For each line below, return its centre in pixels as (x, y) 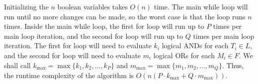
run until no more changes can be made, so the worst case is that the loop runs (125, 16)
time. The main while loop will (201, 6)
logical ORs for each (184, 55)
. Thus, (233, 65)
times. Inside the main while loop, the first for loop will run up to (104, 26)
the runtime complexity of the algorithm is (69, 75)
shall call (17, 65)
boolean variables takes (92, 6)
